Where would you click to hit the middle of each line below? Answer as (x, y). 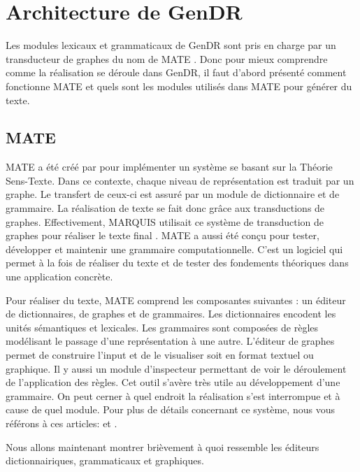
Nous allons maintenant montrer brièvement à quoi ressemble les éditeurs (163, 446)
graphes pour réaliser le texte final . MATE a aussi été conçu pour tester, (163, 235)
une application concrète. (59, 277)
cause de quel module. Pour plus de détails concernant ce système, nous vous (170, 409)
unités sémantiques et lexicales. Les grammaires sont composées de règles (162, 327)
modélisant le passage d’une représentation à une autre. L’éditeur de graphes (170, 341)
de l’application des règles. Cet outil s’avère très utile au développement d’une (173, 382)
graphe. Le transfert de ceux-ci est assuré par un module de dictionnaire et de (173, 194)
